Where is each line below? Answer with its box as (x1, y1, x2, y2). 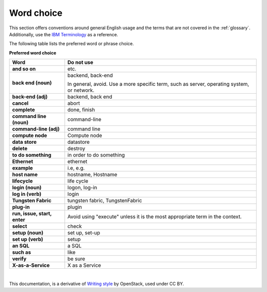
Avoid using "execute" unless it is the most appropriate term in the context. (67, 213, 242, 220)
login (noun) (12, 184, 42, 191)
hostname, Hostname (67, 171, 118, 178)
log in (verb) (12, 191, 42, 198)
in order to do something (67, 152, 125, 159)
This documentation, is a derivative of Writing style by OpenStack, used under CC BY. (9, 281, 184, 287)
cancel (12, 100, 29, 107)
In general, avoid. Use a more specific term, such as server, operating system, (67, 81, 249, 88)
